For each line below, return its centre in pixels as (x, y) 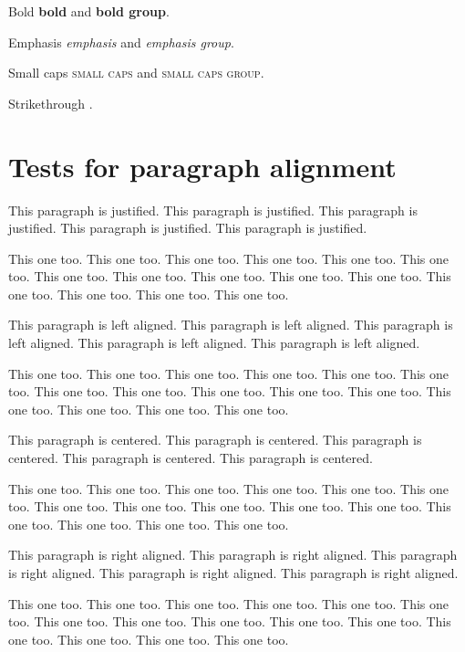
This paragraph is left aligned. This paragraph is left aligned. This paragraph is (231, 325)
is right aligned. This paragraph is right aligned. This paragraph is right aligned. (233, 573)
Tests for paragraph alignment (202, 166)
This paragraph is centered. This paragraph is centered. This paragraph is (215, 440)
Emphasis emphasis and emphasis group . (121, 42)
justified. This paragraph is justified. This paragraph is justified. (188, 228)
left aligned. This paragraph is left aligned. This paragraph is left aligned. (214, 343)
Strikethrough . (51, 103)
